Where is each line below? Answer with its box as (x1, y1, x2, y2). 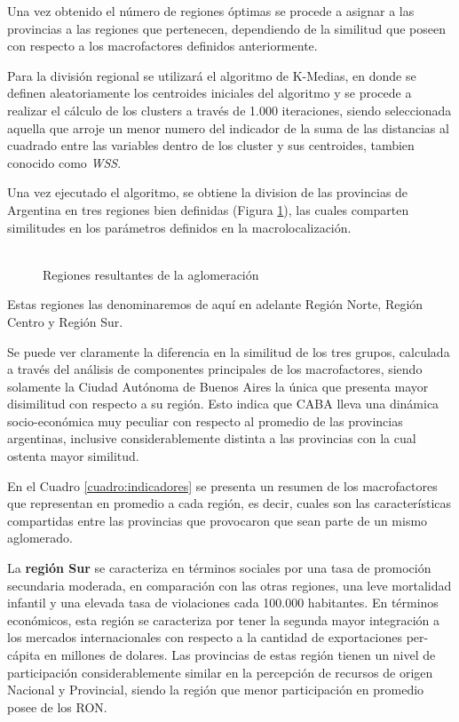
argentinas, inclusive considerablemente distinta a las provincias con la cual (7, 429, 416, 448)
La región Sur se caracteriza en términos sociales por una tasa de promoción (7, 559, 431, 577)
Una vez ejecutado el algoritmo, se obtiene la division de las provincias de (7, 183, 408, 202)
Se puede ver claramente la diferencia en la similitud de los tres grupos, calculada (7, 342, 450, 361)
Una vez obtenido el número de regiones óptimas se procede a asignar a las (7, 2, 415, 20)
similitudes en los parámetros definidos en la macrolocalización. (7, 218, 352, 236)
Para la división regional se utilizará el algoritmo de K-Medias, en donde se (7, 66, 416, 84)
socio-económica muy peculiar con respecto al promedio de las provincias (7, 411, 403, 430)
